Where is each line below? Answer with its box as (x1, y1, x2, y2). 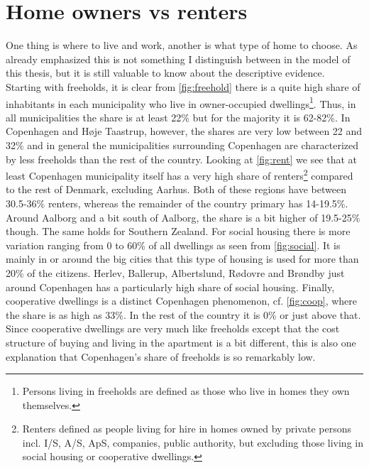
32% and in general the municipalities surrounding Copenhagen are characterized (6, 137, 359, 152)
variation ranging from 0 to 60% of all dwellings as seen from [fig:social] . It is (6, 237, 341, 252)
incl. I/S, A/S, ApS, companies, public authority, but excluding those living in (22, 435, 363, 450)
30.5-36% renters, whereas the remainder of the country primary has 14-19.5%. (6, 195, 348, 210)
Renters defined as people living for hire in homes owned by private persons (22, 421, 351, 436)
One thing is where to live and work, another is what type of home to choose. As (6, 38, 358, 53)
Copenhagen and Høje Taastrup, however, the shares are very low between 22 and (6, 124, 363, 138)
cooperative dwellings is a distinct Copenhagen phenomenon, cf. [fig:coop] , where (6, 293, 358, 308)
